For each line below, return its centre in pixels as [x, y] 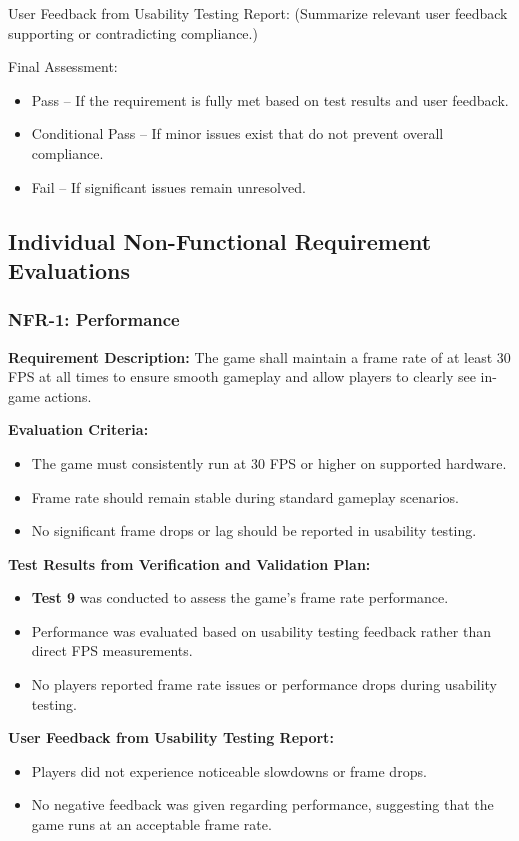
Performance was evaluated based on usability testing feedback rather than [261, 630]
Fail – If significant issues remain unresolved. [168, 186]
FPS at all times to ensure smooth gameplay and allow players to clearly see [242, 376]
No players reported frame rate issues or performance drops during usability [264, 684]
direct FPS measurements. [112, 650]
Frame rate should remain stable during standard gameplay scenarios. [245, 496]
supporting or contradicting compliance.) [133, 32]
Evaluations [69, 269]
